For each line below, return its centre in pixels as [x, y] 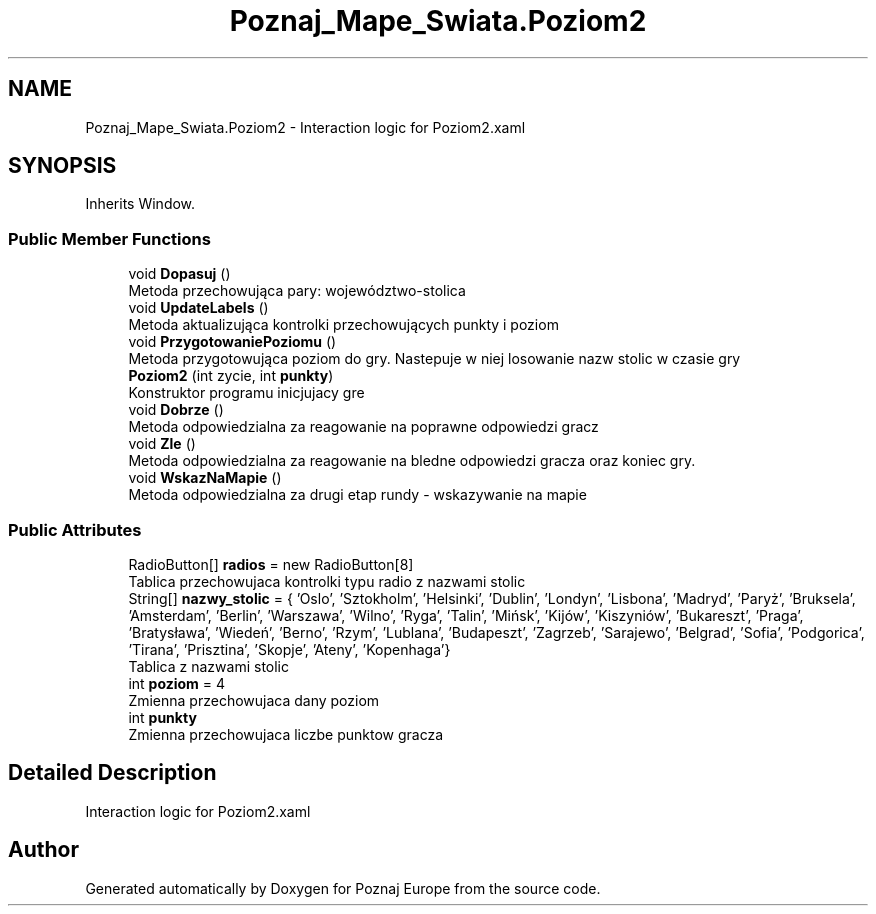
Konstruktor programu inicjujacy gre [246, 393]
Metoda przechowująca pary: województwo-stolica [297, 291]
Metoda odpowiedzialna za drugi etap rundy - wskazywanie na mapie [357, 495]
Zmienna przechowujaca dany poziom [254, 700]
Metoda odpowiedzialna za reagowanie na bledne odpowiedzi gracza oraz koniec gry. [412, 461]
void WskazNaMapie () [205, 478]
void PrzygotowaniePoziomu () [232, 342]
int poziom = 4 [177, 683]
